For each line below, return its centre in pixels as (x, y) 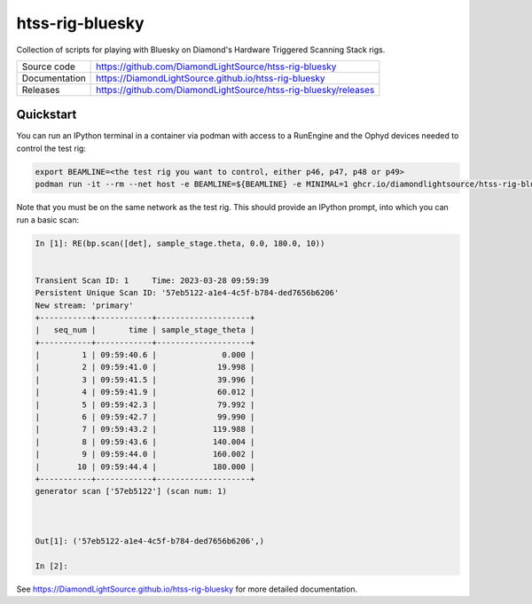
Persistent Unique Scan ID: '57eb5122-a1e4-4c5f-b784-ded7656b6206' (187, 293)
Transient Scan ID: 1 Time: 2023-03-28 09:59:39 (152, 280)
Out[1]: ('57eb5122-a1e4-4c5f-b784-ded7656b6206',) (150, 541)
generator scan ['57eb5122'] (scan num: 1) (131, 491)
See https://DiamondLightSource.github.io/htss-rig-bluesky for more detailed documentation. (187, 589)
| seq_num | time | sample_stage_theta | (145, 330)
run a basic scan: (48, 220)
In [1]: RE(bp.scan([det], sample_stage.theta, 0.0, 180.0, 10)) (180, 243)
